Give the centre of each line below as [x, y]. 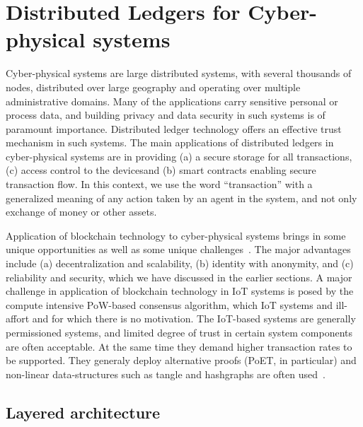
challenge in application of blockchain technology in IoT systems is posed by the [180, 291]
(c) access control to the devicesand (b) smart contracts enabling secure [161, 170]
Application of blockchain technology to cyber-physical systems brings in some [176, 235]
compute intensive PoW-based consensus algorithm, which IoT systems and [169, 304]
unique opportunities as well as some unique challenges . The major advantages [178, 249]
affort [18, 318]
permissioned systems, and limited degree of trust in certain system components [179, 332]
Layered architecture [83, 412]
